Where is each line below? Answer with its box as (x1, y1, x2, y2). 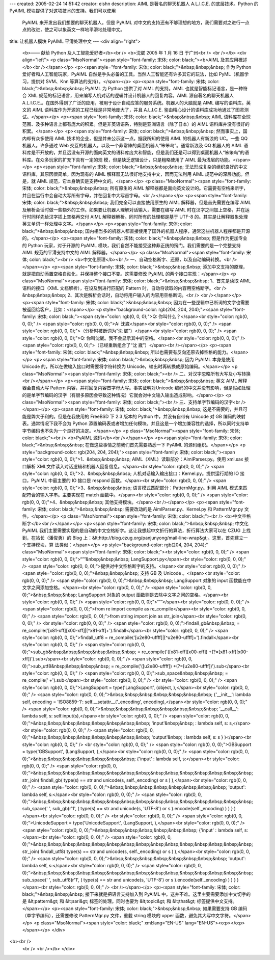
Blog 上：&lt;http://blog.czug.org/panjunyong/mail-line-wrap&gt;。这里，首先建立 (72, 535, 244, 541)
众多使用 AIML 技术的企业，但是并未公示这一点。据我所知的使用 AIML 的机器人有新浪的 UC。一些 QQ (35, 135, 248, 141)
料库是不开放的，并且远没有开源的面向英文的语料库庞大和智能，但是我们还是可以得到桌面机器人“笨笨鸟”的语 (22, 149, 250, 155)
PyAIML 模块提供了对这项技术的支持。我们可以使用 (9, 8, 116, 14)
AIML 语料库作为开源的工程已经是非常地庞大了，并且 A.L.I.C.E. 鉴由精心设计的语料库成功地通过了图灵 (32, 107, 244, 113)
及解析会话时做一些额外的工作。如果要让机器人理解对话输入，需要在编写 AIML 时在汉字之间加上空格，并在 (22, 206, 245, 212)
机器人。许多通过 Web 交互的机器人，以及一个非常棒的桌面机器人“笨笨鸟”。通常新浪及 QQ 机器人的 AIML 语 (22, 143, 249, 149)
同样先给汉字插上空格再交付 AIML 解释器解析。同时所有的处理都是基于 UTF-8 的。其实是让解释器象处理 (31, 214, 248, 220)
